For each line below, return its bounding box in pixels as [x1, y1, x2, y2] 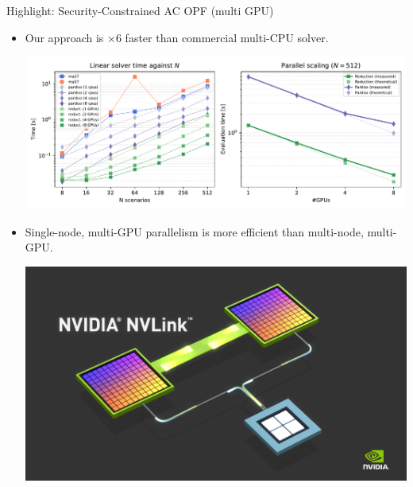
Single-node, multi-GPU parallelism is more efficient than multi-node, [25, 223, 364, 240]
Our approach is [25, 29, 104, 45]
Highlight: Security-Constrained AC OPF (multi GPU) [6, 2, 274, 18]
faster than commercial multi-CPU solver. [125, 29, 329, 45]
